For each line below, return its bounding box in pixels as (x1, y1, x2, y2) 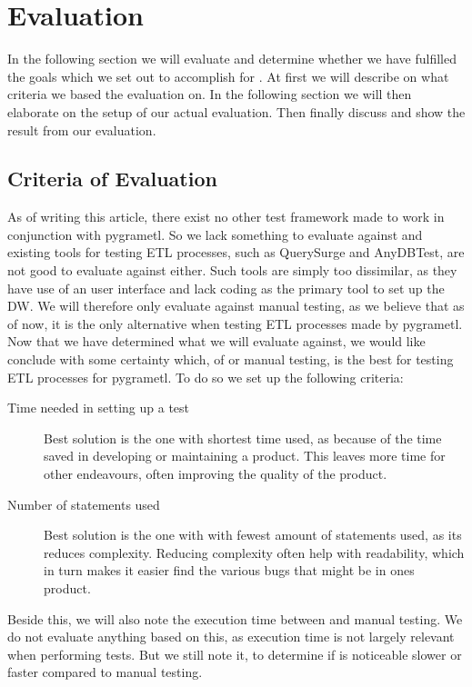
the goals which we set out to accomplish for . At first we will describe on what (7, 66, 449, 85)
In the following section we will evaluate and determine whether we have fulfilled (7, 49, 457, 68)
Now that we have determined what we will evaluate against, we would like (7, 332, 426, 351)
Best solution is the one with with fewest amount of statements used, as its (44, 525, 462, 544)
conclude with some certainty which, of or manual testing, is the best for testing (7, 350, 454, 369)
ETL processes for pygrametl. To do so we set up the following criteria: (7, 367, 404, 386)
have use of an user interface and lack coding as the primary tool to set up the (7, 278, 445, 297)
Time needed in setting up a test (7, 398, 190, 417)
